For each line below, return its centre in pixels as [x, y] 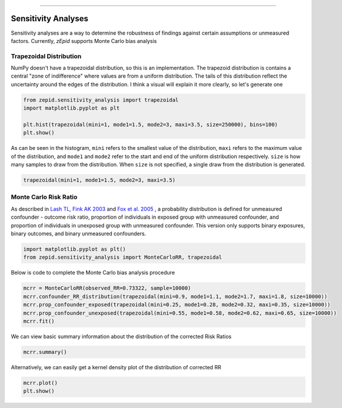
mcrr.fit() [39, 321]
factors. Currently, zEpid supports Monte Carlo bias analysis [84, 41]
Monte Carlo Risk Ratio [44, 197]
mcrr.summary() [45, 352]
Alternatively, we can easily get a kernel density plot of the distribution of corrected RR [116, 367]
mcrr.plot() [41, 383]
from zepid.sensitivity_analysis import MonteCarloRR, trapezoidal [123, 257]
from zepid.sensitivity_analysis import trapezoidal [101, 100]
